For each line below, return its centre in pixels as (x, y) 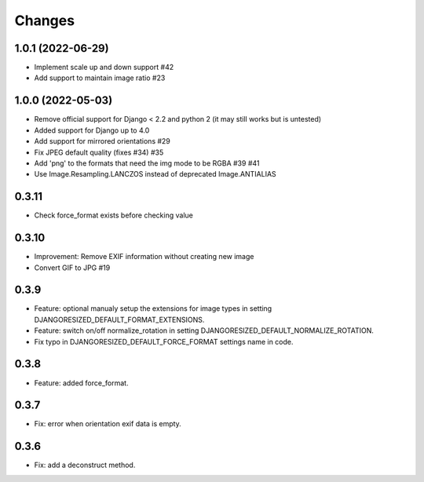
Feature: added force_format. (81, 383)
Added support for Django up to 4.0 (92, 130)
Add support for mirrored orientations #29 (102, 141)
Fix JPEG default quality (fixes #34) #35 (99, 152)
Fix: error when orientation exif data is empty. (108, 424)
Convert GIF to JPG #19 (72, 268)
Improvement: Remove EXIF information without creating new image (144, 257)
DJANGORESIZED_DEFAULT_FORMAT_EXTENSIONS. (119, 320)
